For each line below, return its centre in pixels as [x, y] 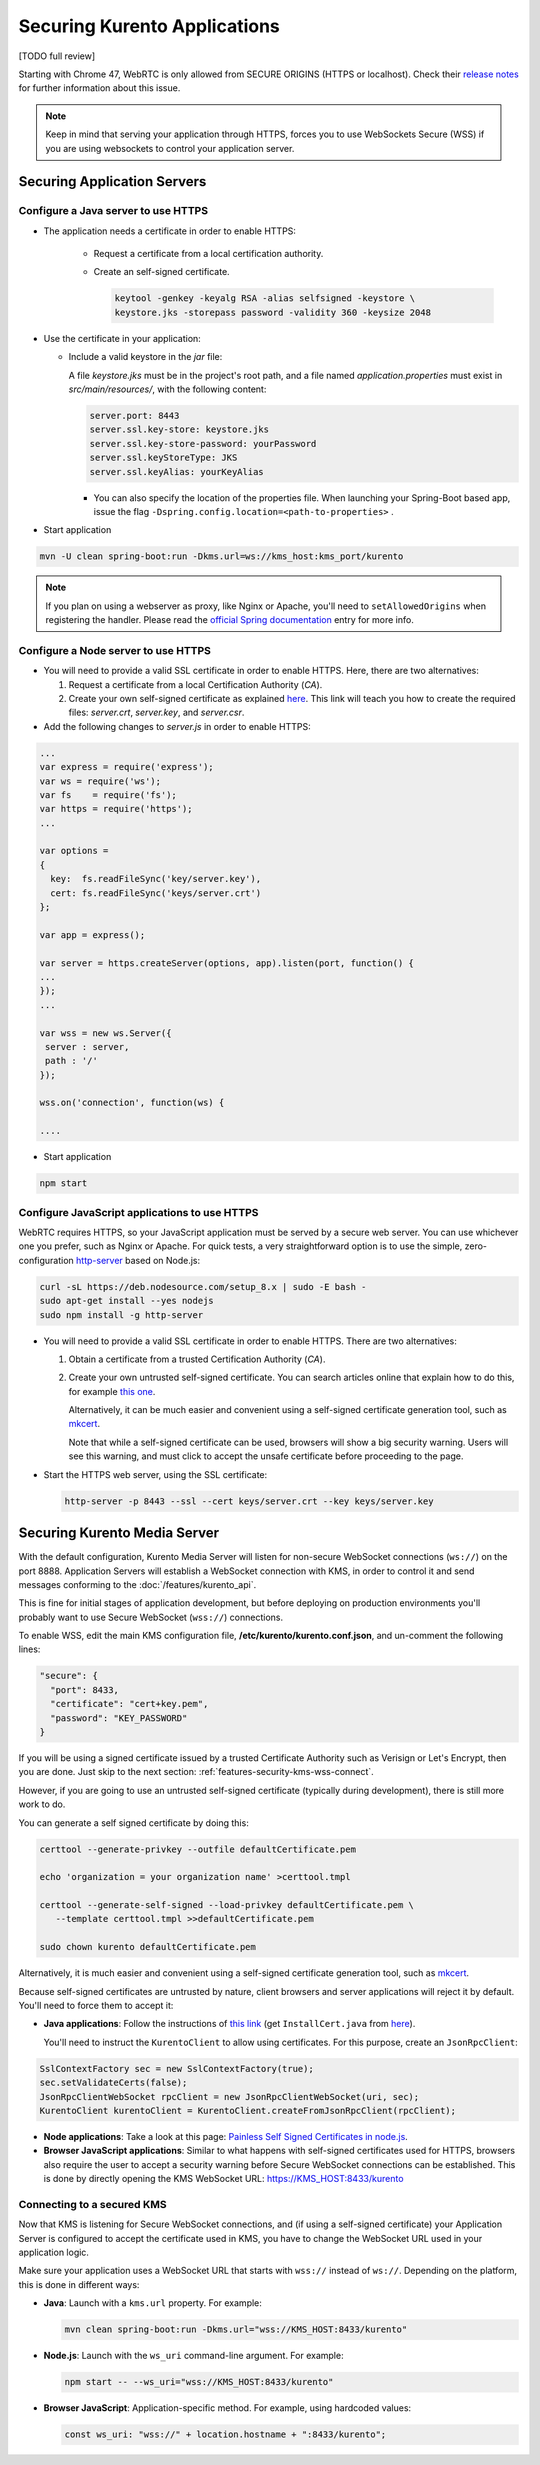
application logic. [54, 2252]
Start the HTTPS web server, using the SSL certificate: [155, 1474]
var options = [74, 851]
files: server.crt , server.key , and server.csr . [156, 712]
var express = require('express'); [126, 767]
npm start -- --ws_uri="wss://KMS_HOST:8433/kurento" [199, 2382]
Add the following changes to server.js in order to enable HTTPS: [177, 726]
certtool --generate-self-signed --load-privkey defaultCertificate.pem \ [227, 1905]
